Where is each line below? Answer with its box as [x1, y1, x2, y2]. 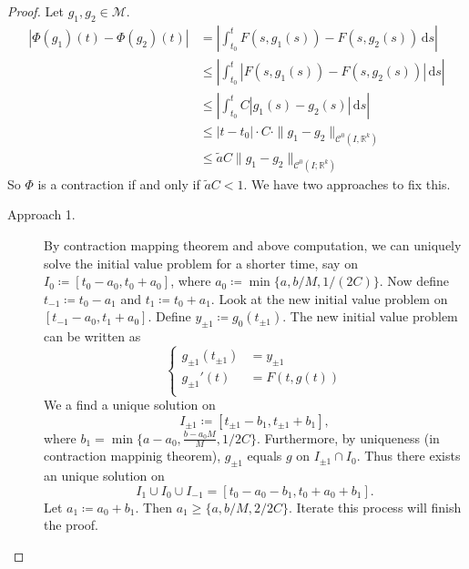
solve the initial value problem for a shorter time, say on [44, 253, 358, 272]
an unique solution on [44, 466, 165, 485]
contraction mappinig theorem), [44, 446, 221, 465]
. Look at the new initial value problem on [210, 289, 448, 308]
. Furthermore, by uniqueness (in [257, 428, 440, 447]
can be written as [44, 327, 141, 346]
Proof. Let [7, 2, 64, 20]
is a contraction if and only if [37, 174, 200, 193]
